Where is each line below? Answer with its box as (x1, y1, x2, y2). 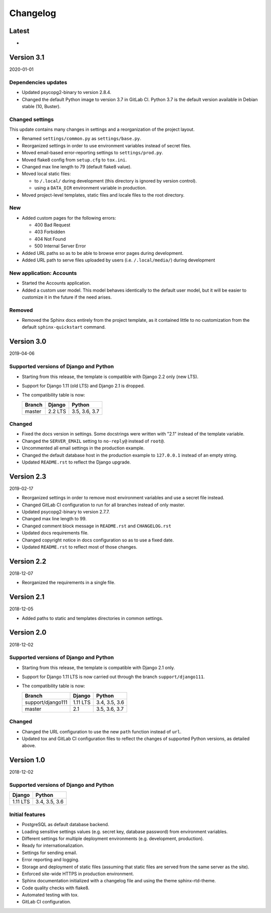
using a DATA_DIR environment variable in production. (34, 185, 147, 191)
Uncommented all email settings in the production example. (22, 445, 145, 451)
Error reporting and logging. (22, 857, 80, 863)
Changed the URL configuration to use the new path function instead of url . (22, 728, 182, 735)
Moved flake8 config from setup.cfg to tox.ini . (22, 156, 127, 163)
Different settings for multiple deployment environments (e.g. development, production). (22, 835, 204, 842)
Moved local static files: (22, 171, 71, 177)
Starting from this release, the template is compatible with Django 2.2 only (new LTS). (22, 374, 199, 380)
